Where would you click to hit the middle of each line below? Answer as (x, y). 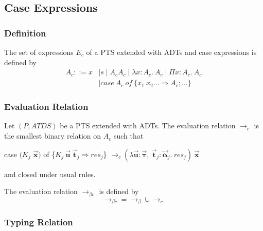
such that (128, 136)
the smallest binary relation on (53, 136)
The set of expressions (39, 52)
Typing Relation (39, 222)
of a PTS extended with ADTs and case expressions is (171, 52)
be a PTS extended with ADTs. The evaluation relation (148, 126)
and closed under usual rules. (50, 174)
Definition (25, 33)
